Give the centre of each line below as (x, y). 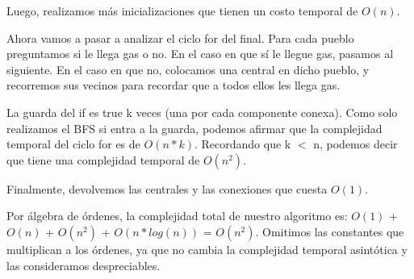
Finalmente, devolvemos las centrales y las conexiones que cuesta (167, 188)
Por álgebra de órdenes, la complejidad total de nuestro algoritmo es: (177, 216)
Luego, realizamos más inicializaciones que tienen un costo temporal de (182, 10)
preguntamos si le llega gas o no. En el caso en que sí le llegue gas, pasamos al (200, 54)
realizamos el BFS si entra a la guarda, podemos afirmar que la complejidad (194, 128)
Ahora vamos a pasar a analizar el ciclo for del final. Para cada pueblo (180, 37)
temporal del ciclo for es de (73, 144)
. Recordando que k (243, 144)
